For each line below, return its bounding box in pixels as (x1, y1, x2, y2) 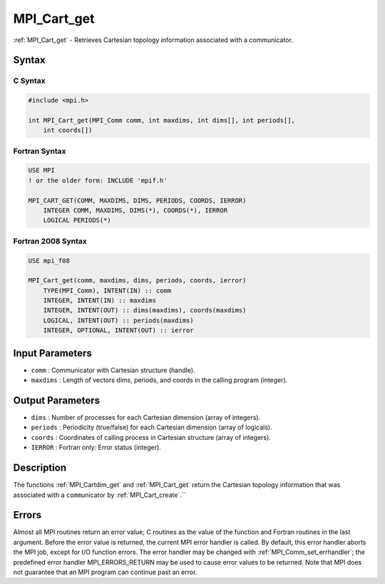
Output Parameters (13, 394, 100, 406)
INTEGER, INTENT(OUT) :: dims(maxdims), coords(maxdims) (43, 307, 247, 314)
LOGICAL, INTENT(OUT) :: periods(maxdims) (43, 316, 194, 324)
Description (13, 462, 67, 474)
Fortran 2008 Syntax (13, 236, 87, 246)
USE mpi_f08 (28, 257, 71, 265)
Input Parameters (13, 347, 92, 359)
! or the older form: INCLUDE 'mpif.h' (28, 176, 168, 185)
